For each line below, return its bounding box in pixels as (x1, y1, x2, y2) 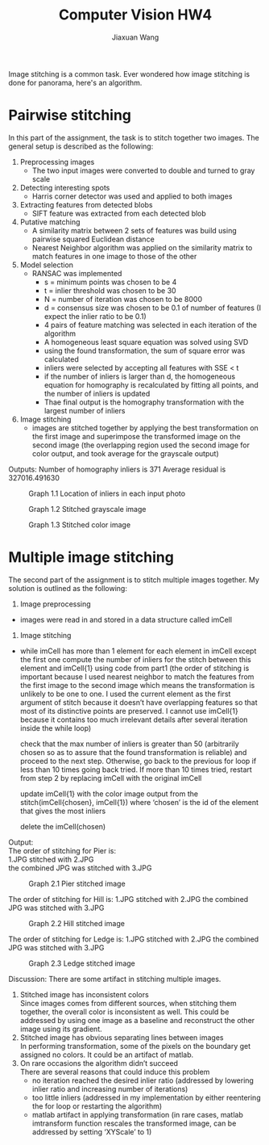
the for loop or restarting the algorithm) (31, 1101, 163, 1111)
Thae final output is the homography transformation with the (43, 397, 244, 407)
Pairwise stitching (8, 107, 131, 124)
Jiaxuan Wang (111, 32, 159, 42)
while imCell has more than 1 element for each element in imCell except (19, 646, 257, 656)
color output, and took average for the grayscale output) (31, 448, 219, 458)
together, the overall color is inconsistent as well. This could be (19, 1007, 230, 1017)
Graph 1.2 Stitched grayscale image (28, 504, 147, 514)
